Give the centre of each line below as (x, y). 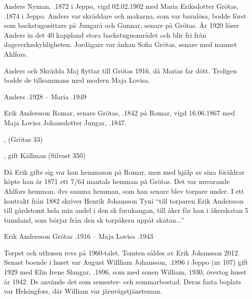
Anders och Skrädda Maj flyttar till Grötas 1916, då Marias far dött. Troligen (121, 70)
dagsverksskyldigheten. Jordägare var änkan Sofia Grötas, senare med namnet (121, 44)
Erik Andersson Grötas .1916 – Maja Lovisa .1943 (79, 236)
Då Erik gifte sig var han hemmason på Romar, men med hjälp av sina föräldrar (124, 172)
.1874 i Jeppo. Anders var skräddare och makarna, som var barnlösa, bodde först (125, 15)
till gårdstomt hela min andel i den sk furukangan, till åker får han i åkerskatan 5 (126, 210)
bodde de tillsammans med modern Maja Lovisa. (77, 80)
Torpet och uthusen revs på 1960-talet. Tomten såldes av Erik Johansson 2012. (122, 252)
